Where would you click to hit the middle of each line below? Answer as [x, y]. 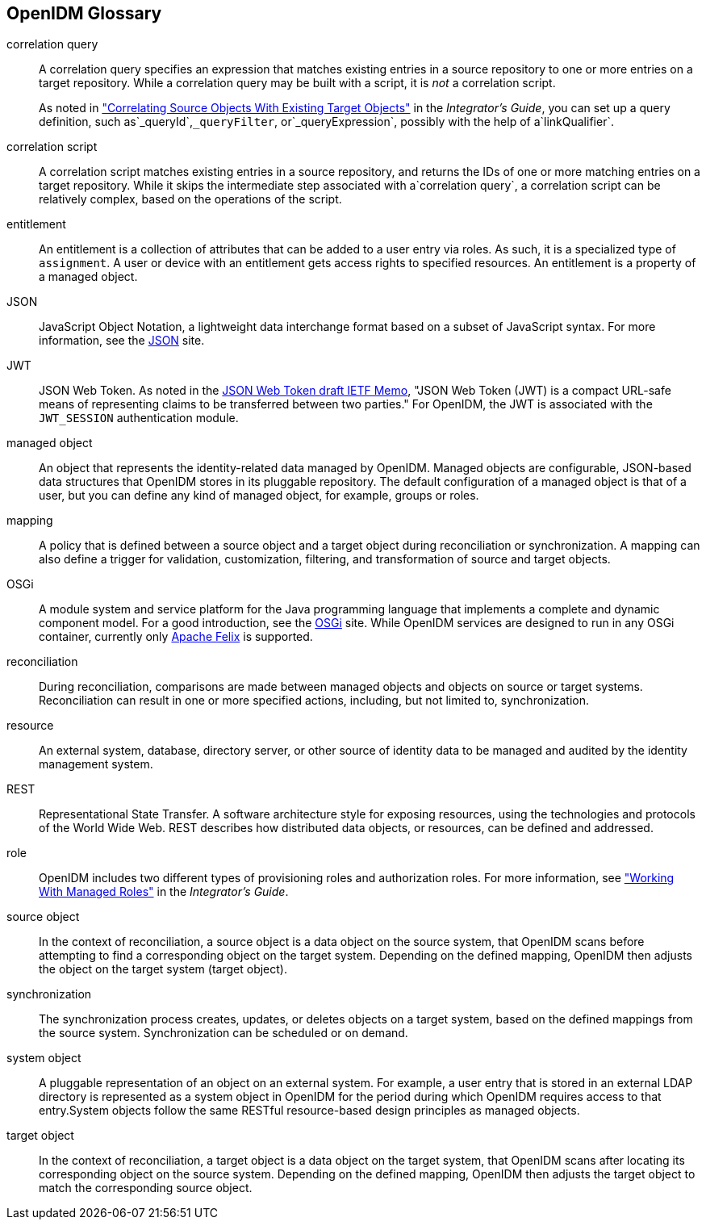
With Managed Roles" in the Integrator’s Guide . [164, 892]
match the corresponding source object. [146, 1188]
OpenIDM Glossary [84, 13]
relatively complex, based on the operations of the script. [190, 199]
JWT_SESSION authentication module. [139, 418]
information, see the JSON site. [122, 341]
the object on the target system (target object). [163, 969]
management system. [96, 764]
